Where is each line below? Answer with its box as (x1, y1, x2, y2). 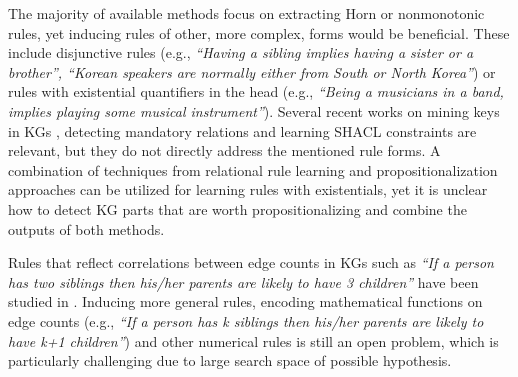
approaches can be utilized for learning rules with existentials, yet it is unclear (8, 179, 488, 200)
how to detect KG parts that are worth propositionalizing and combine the (8, 198, 467, 219)
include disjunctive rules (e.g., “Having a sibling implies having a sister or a (8, 42, 474, 63)
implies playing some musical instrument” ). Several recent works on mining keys (8, 100, 500, 121)
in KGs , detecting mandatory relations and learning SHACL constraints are (8, 120, 477, 141)
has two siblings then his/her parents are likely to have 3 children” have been (8, 271, 479, 292)
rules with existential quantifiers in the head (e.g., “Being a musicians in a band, (8, 81, 504, 102)
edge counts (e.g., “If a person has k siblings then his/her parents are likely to (8, 310, 484, 331)
